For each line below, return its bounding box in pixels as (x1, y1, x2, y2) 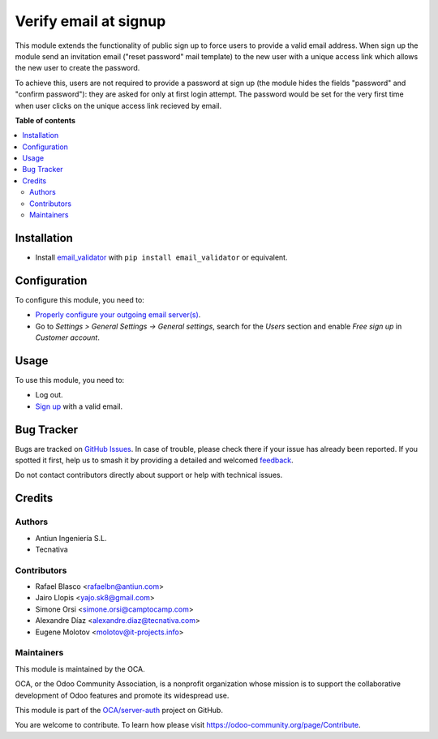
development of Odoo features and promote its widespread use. (15, 690, 230, 700)
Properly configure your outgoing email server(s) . (35, 310, 201, 320)
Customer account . (35, 333, 101, 342)
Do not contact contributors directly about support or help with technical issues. (15, 470, 283, 480)
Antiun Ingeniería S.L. (35, 533, 107, 543)
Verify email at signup (15, 12, 166, 30)
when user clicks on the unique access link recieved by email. (15, 101, 222, 110)
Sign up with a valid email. (35, 402, 123, 411)
